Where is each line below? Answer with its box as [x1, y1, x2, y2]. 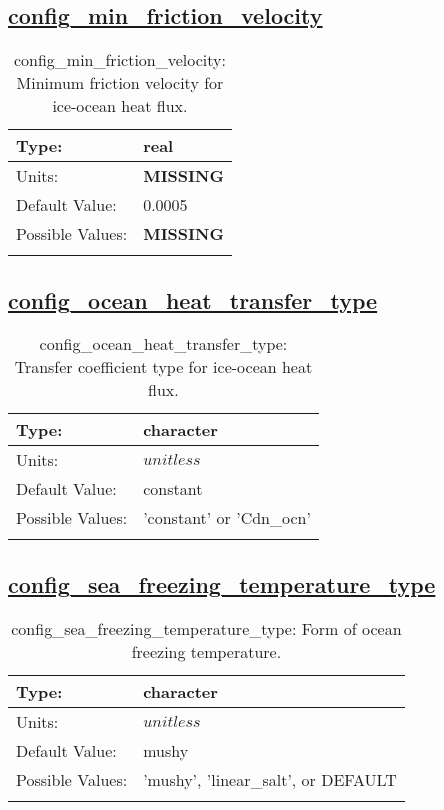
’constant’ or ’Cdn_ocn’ [143, 506, 311, 530]
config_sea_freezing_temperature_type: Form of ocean [11, 616, 402, 640]
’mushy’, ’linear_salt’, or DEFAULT [143, 767, 397, 791]
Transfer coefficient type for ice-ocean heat [14, 355, 313, 379]
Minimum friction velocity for [16, 71, 224, 95]
